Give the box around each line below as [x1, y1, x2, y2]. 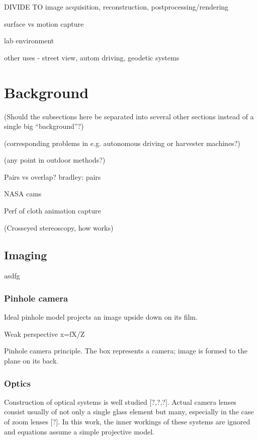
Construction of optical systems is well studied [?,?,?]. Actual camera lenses [4, 396, 236, 407]
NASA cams [4, 188, 42, 199]
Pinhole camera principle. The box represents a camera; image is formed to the [4, 345, 248, 356]
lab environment [4, 35, 54, 46]
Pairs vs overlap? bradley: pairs [4, 171, 101, 182]
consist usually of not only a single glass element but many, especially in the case [4, 406, 254, 417]
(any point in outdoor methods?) [4, 155, 106, 165]
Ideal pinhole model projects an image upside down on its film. [4, 312, 198, 322]
